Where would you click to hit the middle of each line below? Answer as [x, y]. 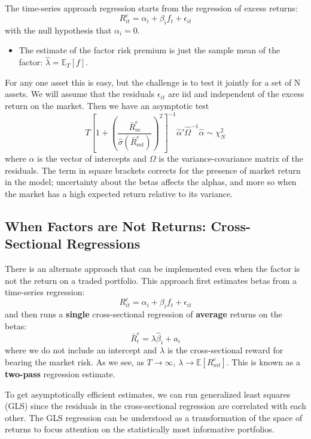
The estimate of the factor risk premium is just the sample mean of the [150, 50]
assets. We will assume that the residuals [80, 94]
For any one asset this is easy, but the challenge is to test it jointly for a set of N [153, 82]
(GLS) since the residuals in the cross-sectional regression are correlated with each [155, 406]
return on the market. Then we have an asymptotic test [107, 106]
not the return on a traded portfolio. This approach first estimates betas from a [151, 280]
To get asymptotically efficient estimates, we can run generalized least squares [148, 394]
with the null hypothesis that [58, 30]
